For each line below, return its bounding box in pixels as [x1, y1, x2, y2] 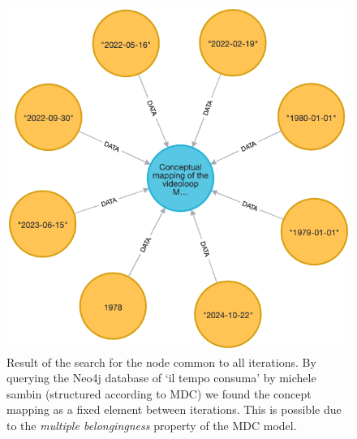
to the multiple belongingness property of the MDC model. [6, 416, 297, 433]
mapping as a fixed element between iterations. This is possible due [6, 401, 342, 418]
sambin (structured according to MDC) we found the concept [6, 385, 312, 402]
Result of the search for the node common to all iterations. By [6, 353, 316, 370]
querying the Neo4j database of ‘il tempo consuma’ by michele [6, 369, 316, 386]
